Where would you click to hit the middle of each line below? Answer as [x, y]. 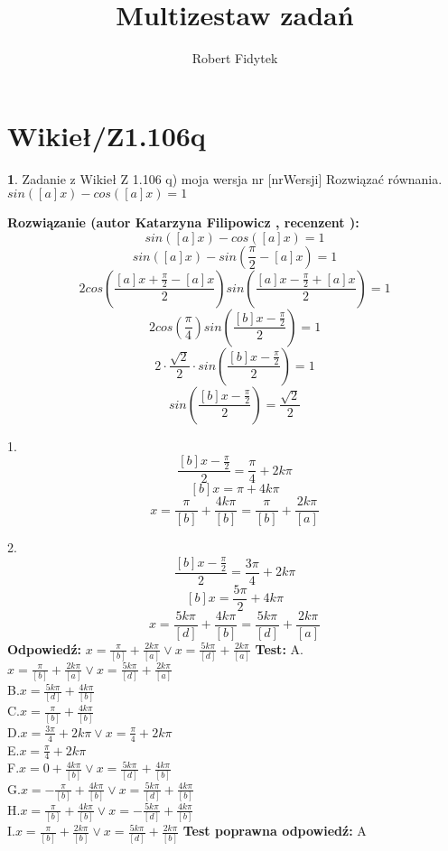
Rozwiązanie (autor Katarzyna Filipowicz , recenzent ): [183, 222]
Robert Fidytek [235, 58]
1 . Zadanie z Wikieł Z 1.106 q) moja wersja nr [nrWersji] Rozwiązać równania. [225, 178]
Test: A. [279, 648]
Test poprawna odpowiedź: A [275, 831]
